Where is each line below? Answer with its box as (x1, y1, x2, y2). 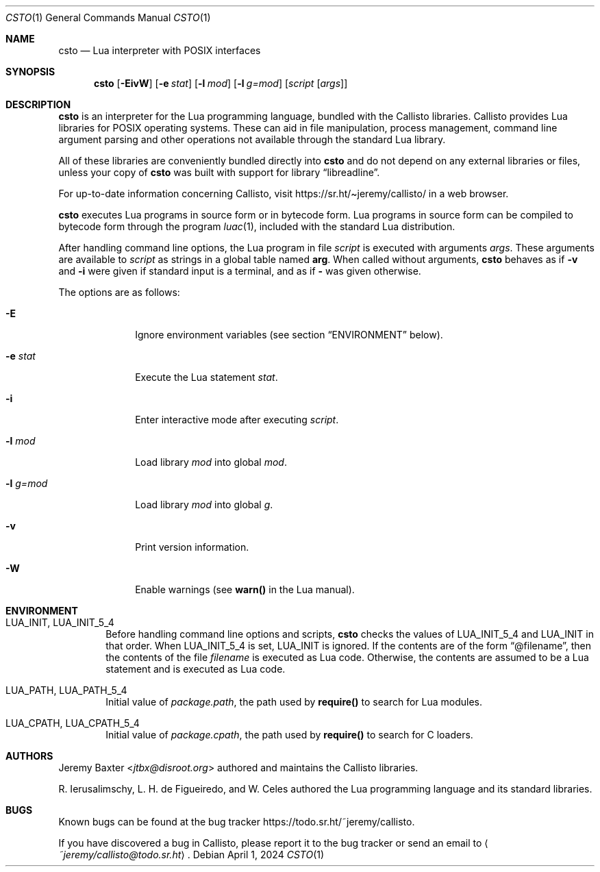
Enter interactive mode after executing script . (135, 414, 339, 425)
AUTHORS (5, 750, 53, 762)
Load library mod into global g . (135, 499, 273, 510)
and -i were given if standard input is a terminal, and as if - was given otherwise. (58, 265, 421, 277)
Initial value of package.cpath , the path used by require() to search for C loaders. (105, 729, 473, 740)
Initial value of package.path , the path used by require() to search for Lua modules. (105, 696, 483, 708)
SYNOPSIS (5, 66, 55, 77)
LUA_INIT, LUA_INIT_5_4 (5, 616, 114, 628)
